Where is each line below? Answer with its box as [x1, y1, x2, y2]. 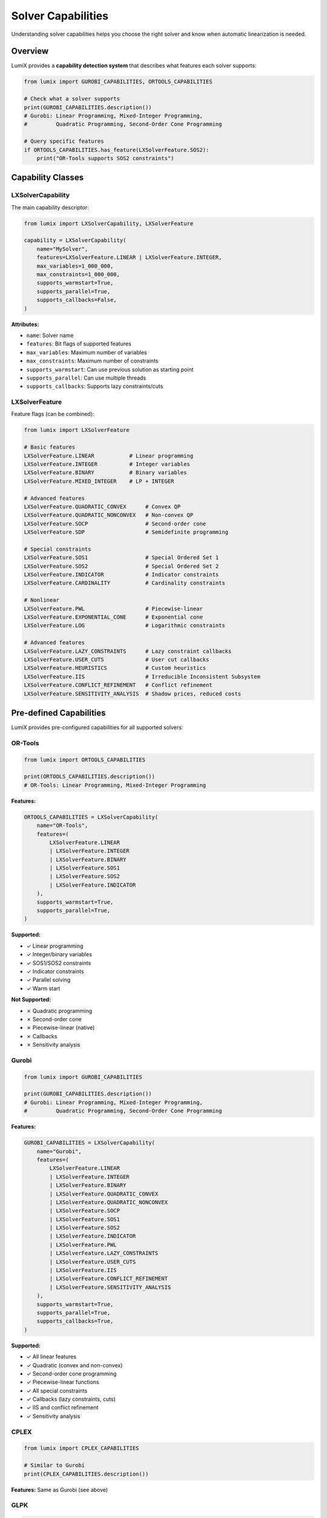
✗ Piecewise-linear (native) [26, 1024, 95, 1032]
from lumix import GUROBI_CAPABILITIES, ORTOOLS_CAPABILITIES [24, 78, 213, 85]
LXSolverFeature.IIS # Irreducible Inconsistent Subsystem [24, 673, 260, 680]
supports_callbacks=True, [36, 1318, 114, 1325]
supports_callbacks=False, [36, 296, 117, 304]
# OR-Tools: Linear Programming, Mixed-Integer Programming [24, 781, 206, 789]
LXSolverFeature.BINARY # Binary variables [24, 469, 187, 476]
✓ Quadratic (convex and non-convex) [26, 1361, 123, 1369]
